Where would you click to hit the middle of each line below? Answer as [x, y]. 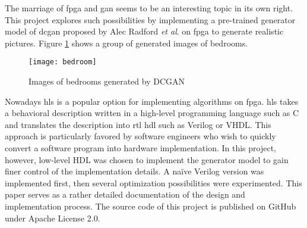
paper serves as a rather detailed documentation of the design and [125, 194]
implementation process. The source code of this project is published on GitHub [151, 206]
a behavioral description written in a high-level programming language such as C [152, 113]
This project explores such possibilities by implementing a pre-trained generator [150, 19]
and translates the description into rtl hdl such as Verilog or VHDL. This [138, 124]
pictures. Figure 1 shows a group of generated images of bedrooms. [126, 43]
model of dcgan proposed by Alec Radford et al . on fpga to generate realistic [144, 31]
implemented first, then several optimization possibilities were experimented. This [153, 182]
